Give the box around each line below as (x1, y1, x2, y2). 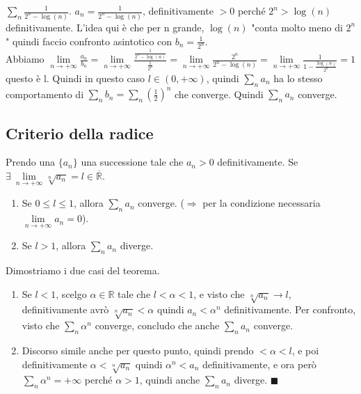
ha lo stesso (273, 70, 323, 85)
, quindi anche (139, 372, 200, 387)
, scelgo (56, 286, 87, 301)
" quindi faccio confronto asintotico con (6, 33, 173, 48)
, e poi (291, 342, 319, 357)
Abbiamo (6, 52, 45, 66)
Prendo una (6, 155, 56, 169)
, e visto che (193, 286, 245, 301)
